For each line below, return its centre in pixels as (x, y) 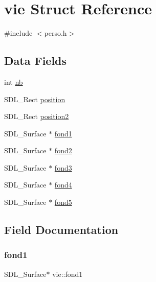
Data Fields (36, 61)
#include (18, 33)
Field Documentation (61, 230)
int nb (14, 81)
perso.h (55, 33)
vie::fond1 (68, 274)
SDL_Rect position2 (37, 116)
